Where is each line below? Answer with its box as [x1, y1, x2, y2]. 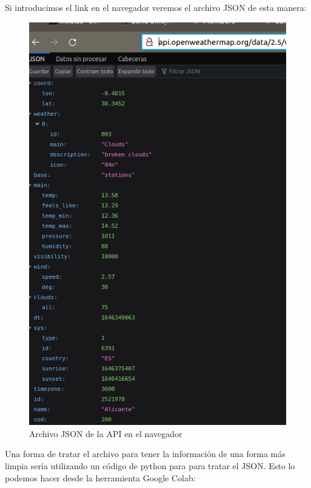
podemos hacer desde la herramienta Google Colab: [5, 471, 196, 484]
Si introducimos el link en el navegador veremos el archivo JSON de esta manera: [5, 1, 307, 13]
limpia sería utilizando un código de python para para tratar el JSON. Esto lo [5, 459, 295, 472]
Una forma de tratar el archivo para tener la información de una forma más [5, 447, 286, 460]
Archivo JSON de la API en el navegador [29, 427, 182, 440]
